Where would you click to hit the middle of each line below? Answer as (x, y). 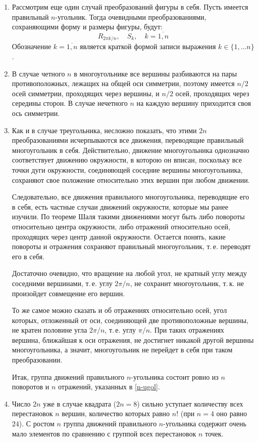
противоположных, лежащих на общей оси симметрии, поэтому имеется (123, 83)
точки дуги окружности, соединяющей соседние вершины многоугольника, (127, 169)
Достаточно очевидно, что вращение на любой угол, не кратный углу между (129, 273)
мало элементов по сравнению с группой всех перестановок (104, 433)
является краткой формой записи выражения (148, 46)
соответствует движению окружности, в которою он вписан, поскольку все (127, 160)
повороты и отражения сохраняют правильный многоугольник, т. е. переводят (131, 246)
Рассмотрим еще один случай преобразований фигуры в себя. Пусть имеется (130, 7)
